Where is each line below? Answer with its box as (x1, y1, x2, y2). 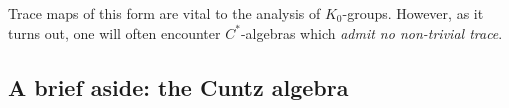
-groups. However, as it (342, 3, 484, 23)
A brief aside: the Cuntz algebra (8, 71, 349, 102)
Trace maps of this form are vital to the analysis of (8, 3, 321, 23)
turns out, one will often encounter (8, 22, 221, 43)
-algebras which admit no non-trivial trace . (240, 22, 503, 43)
